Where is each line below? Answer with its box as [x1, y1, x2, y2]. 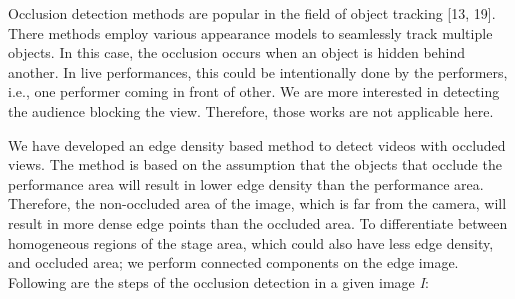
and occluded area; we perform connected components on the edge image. [8, 252, 459, 273]
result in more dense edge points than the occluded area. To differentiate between [8, 212, 508, 233]
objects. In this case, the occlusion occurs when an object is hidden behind [8, 42, 466, 63]
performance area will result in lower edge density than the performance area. [8, 173, 484, 194]
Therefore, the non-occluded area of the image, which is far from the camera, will [8, 193, 507, 214]
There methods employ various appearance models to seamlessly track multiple [8, 22, 493, 43]
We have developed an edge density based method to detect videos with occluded [8, 134, 506, 155]
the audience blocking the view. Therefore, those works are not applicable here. [8, 100, 494, 121]
